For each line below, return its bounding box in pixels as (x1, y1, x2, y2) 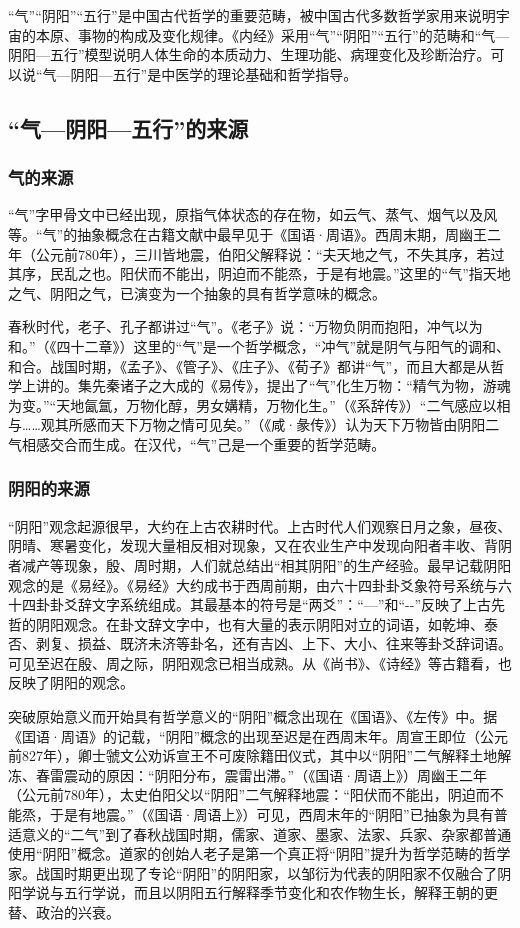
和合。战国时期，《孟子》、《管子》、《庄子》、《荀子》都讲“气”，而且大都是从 (8, 355, 491, 376)
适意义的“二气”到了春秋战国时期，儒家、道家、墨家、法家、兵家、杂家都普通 (8, 823, 512, 844)
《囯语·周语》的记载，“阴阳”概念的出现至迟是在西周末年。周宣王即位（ (8, 725, 481, 746)
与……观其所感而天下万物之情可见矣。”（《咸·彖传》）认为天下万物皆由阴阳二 (8, 414, 500, 435)
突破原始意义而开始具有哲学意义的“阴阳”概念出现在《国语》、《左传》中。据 (8, 706, 498, 727)
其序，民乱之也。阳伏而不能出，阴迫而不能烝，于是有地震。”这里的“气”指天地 (8, 263, 511, 284)
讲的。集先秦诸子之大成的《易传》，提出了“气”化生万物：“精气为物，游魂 (35, 375, 511, 396)
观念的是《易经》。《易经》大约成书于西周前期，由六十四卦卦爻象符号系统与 (8, 574, 498, 595)
